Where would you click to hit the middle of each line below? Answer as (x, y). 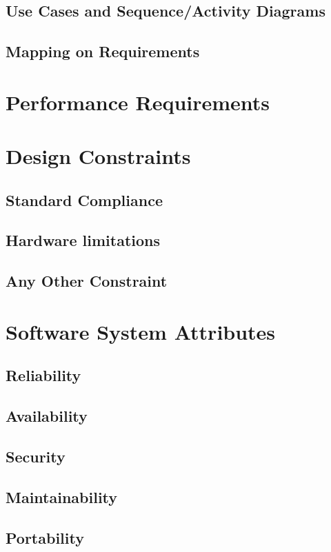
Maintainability (62, 497)
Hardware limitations (83, 240)
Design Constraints (98, 156)
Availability (47, 416)
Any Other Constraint (87, 281)
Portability (45, 537)
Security (36, 456)
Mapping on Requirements (103, 51)
